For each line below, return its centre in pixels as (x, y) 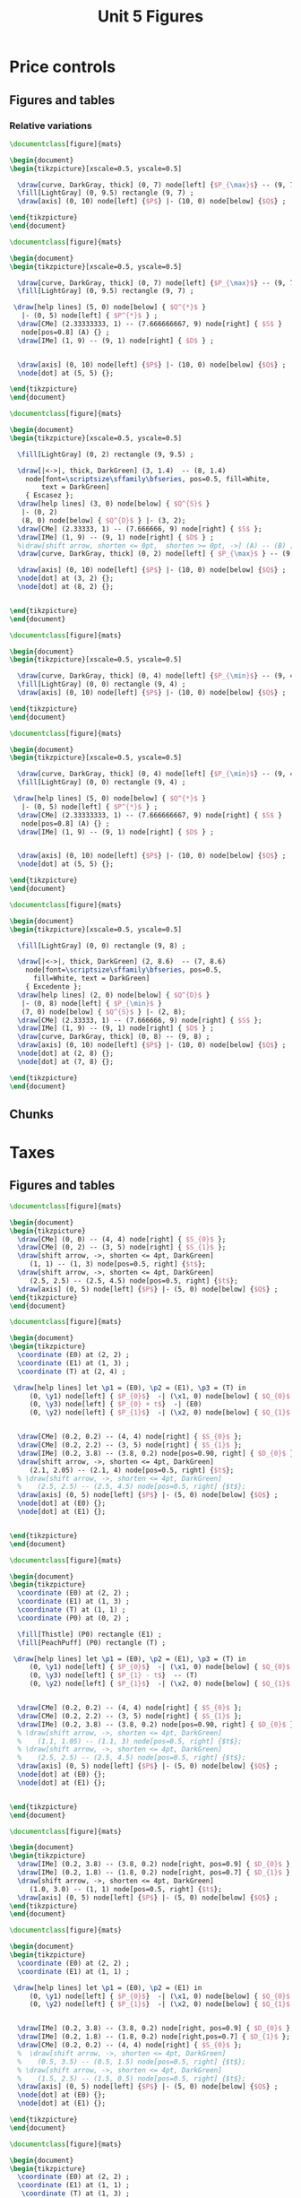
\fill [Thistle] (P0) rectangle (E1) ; (90, 1634)
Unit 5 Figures (150, 17)
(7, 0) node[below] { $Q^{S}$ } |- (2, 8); (103, 1012)
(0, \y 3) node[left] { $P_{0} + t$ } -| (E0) (116, 1405)
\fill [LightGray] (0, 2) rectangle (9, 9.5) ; (106, 454)
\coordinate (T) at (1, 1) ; (72, 1610)
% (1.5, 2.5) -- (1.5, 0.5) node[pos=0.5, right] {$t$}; (132, 2078)
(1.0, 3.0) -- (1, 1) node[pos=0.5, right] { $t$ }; (125, 1889)
